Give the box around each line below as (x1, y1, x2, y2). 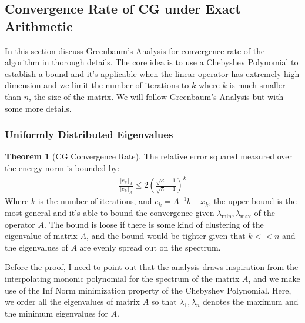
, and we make (248, 272, 300, 284)
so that (151, 295, 177, 308)
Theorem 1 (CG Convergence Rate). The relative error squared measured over (5, 150, 292, 162)
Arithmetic (5, 16, 73, 35)
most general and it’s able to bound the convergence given (5, 206, 214, 218)
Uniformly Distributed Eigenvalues (5, 127, 173, 142)
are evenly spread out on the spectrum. (79, 241, 221, 253)
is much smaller (229, 79, 286, 91)
